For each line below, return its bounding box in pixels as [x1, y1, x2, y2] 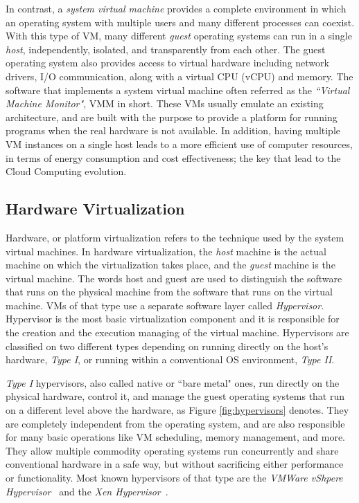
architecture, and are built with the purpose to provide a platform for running [6, 109, 338, 124]
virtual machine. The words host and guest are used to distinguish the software [6, 271, 342, 285]
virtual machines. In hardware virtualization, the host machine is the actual [6, 244, 326, 258]
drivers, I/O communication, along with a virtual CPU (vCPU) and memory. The [6, 68, 353, 83]
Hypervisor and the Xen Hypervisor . [6, 484, 168, 498]
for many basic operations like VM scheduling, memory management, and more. [6, 430, 345, 444]
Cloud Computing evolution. [6, 164, 127, 179]
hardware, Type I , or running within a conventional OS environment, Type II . [6, 352, 335, 367]
